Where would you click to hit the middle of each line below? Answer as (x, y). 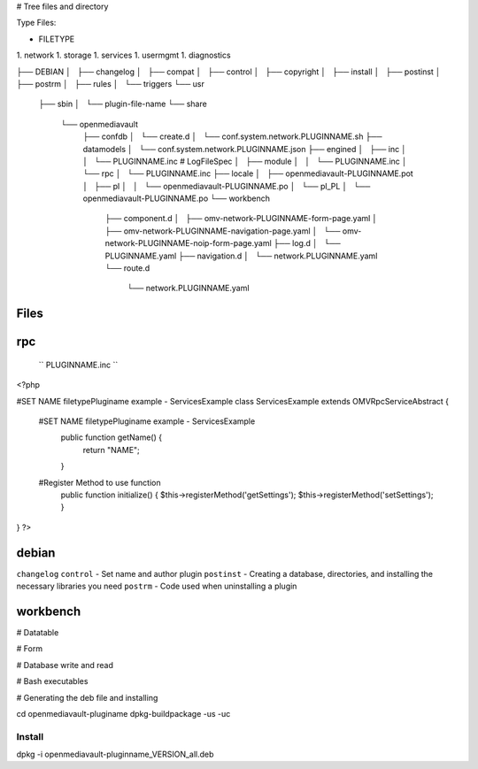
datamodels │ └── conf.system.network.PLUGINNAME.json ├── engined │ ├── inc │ (245, 149)
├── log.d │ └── (307, 243)
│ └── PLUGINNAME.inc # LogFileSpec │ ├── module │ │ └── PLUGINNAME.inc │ (245, 161)
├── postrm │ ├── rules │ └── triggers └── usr (111, 83)
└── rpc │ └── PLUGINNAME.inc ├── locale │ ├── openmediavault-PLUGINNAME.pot (248, 173)
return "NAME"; (112, 450)
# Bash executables (52, 681)
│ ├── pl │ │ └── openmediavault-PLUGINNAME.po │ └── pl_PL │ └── (227, 186)
